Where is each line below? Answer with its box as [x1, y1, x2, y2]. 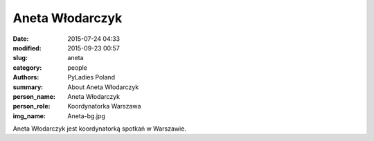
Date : [12, 35, 29, 43]
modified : [12, 44, 42, 52]
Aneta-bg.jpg [67, 111, 105, 120]
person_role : [12, 102, 51, 111]
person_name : [12, 92, 55, 100]
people [67, 63, 88, 72]
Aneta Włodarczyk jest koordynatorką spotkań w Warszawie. [12, 124, 187, 133]
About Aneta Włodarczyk [67, 83, 139, 91]
